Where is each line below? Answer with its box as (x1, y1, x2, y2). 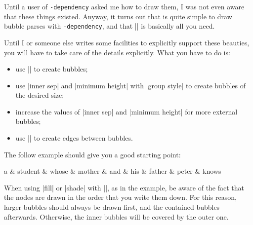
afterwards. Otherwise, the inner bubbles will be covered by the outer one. (4, 211, 229, 222)
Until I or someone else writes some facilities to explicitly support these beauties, (4, 37, 250, 47)
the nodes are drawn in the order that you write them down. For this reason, (4, 192, 237, 202)
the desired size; (15, 90, 64, 100)
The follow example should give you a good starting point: (4, 149, 181, 159)
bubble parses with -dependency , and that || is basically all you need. (4, 21, 215, 31)
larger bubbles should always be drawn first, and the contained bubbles (4, 202, 220, 212)
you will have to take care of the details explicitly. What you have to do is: (4, 47, 230, 57)
